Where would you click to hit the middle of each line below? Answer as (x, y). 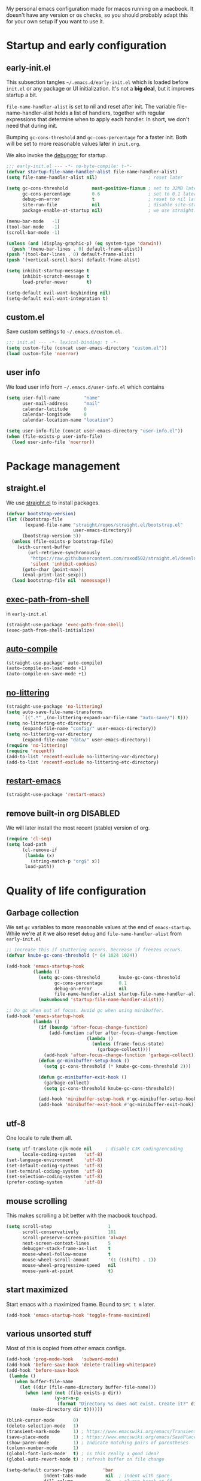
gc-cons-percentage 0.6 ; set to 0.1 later (109, 194)
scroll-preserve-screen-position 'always (74, 1237)
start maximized (37, 1290)
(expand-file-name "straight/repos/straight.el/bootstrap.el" (104, 525)
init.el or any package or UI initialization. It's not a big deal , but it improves (100, 88)
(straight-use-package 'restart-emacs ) (56, 795)
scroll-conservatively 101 (69, 1232)
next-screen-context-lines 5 (66, 1243)
